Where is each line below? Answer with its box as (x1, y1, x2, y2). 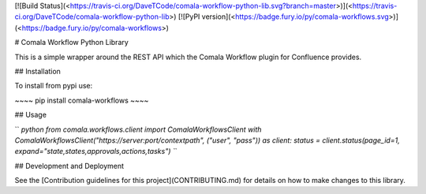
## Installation (14, 66, 61, 76)
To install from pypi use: (14, 81, 93, 91)
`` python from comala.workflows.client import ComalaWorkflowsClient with (14, 125, 262, 134)
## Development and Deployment (14, 161, 125, 170)
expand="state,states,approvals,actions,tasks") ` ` (14, 147, 177, 156)
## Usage (14, 110, 47, 120)
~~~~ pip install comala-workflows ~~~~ (14, 95, 149, 105)
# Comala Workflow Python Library (14, 38, 129, 47)
